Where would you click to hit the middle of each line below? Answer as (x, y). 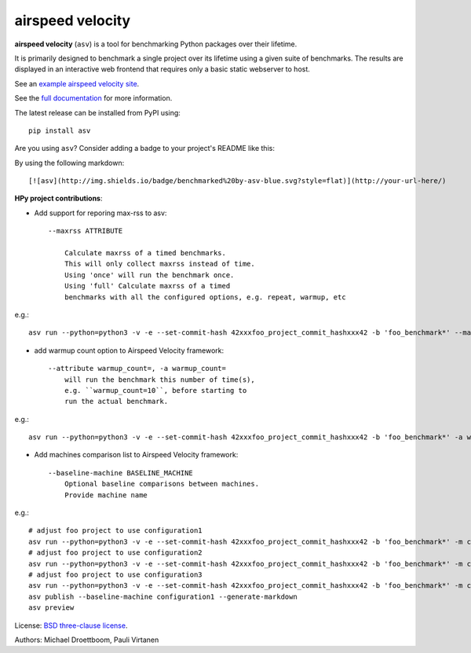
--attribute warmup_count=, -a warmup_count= (137, 369)
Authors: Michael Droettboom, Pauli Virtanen (87, 640)
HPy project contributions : (58, 198)
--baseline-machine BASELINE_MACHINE (121, 473)
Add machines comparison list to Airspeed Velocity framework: (136, 455)
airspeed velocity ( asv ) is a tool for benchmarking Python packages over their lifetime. (156, 44)
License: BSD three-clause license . (71, 625)
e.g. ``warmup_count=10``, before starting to (155, 390)
